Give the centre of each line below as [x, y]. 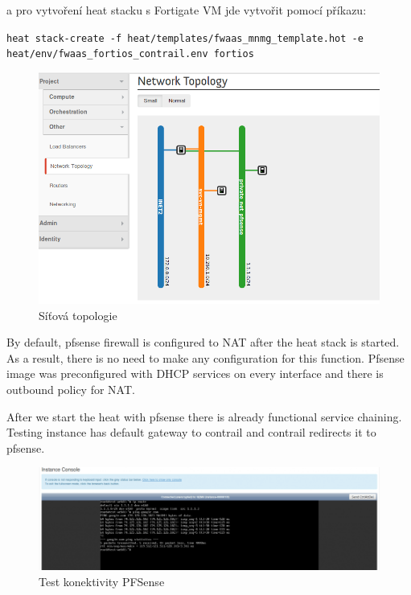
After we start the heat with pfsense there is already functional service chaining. [204, 416]
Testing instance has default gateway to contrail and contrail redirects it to [191, 432]
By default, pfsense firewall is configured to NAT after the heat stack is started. [203, 342]
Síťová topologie [78, 315]
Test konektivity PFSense [102, 581]
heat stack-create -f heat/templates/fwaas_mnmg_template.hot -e [185, 38]
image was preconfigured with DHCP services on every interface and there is [195, 373]
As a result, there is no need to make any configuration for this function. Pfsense [205, 357]
